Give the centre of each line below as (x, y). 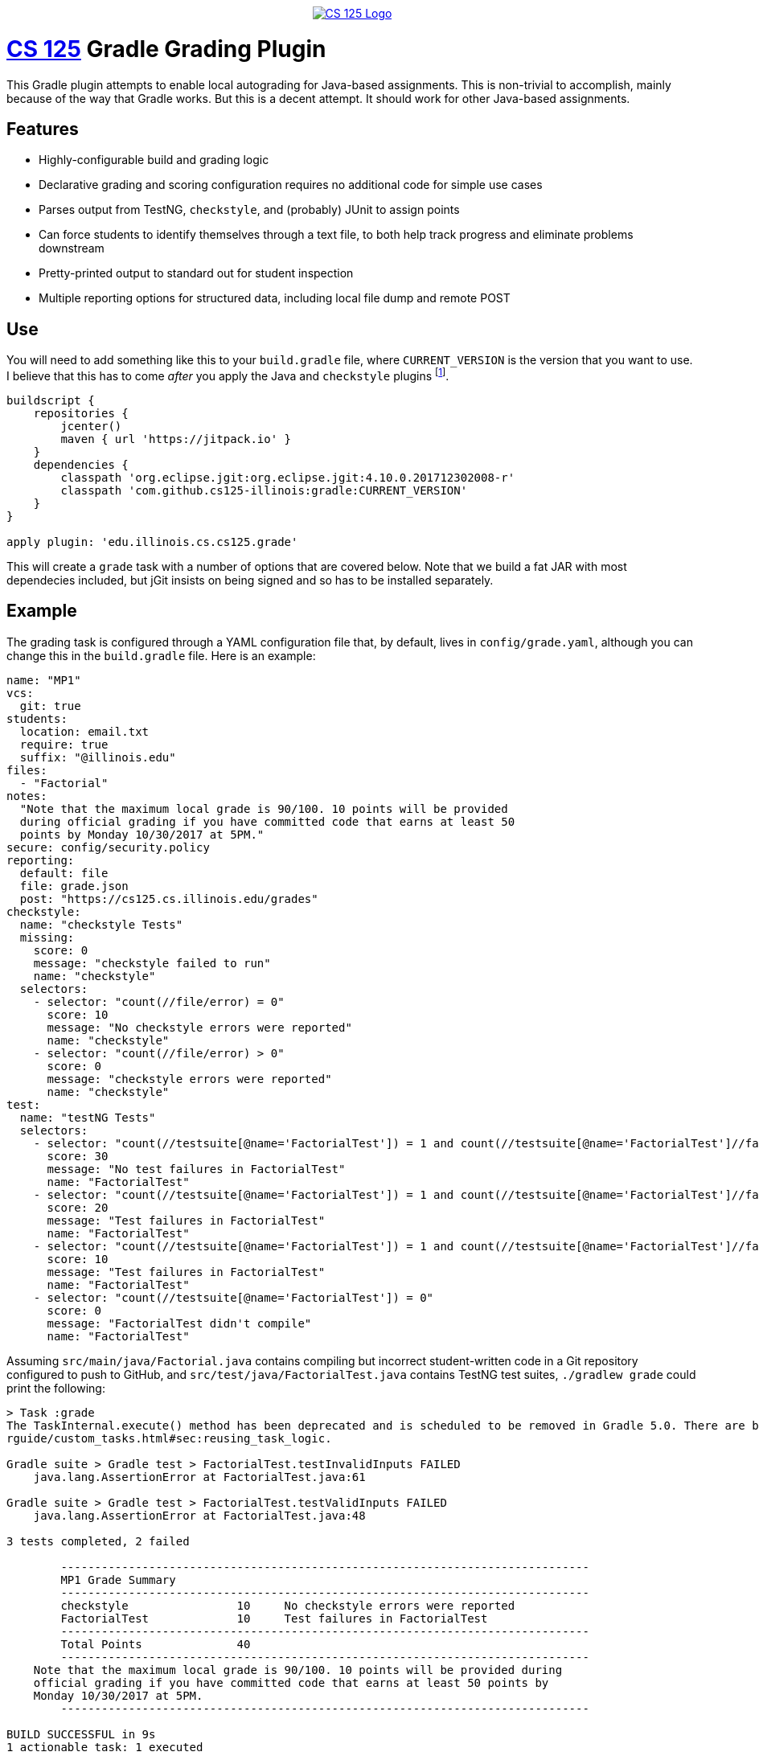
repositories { (81, 413)
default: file (64, 873)
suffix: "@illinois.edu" (98, 757)
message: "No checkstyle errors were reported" (199, 1027)
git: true (50, 706)
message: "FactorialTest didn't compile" (179, 1323)
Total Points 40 (156, 1644)
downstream (72, 248)
